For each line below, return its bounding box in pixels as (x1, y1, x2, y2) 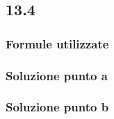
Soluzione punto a (6, 66, 108, 84)
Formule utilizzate (6, 35, 109, 52)
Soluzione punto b (6, 98, 109, 116)
